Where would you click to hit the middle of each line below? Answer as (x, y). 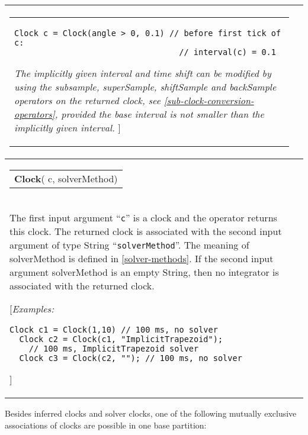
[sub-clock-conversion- (209, 100)
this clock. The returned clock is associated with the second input (146, 231)
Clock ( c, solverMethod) (66, 178)
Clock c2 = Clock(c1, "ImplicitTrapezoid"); (121, 339)
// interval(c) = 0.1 (227, 52)
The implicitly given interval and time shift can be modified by (143, 73)
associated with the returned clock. (82, 286)
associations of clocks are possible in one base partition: (106, 425)
